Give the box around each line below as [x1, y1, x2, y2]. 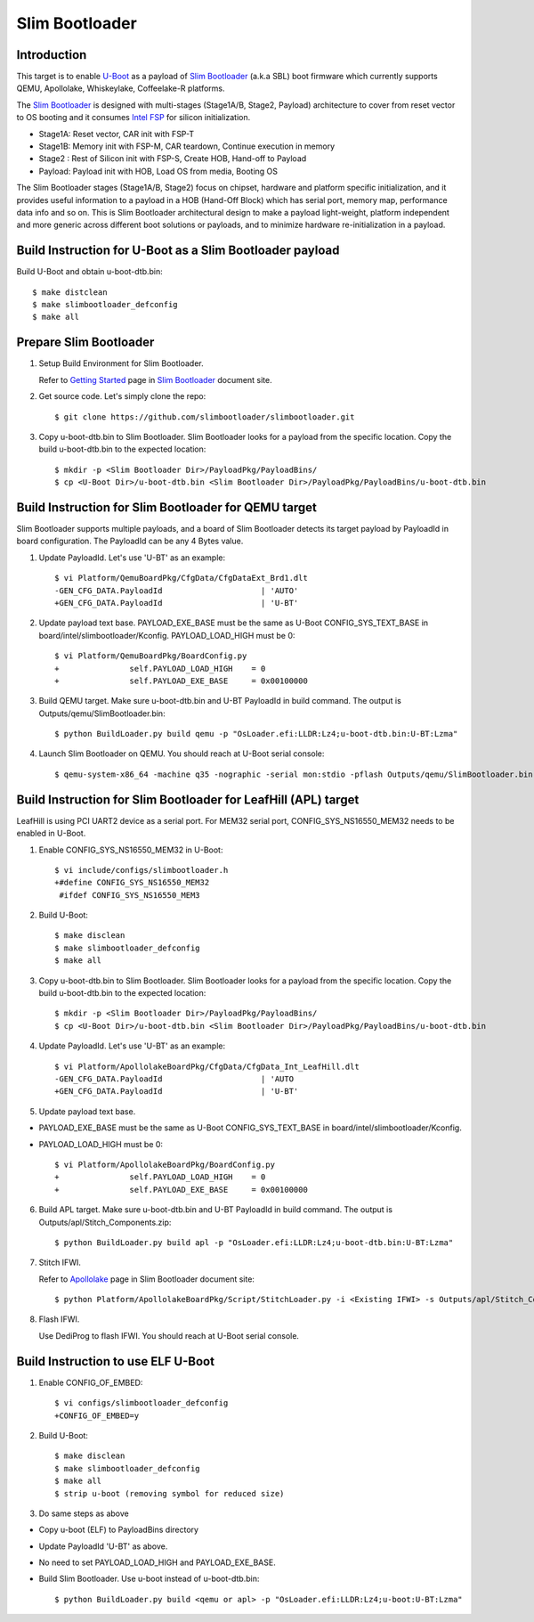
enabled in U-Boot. [16, 828, 86, 839]
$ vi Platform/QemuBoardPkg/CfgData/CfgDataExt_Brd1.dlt [54, 573, 309, 583]
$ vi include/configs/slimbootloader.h [54, 865, 229, 875]
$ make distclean [32, 287, 108, 298]
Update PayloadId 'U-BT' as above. [38, 1541, 168, 1552]
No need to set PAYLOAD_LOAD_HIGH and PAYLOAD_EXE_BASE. [38, 1557, 276, 1568]
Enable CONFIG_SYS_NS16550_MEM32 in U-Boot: [38, 844, 223, 855]
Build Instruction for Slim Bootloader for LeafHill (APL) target [16, 792, 360, 807]
